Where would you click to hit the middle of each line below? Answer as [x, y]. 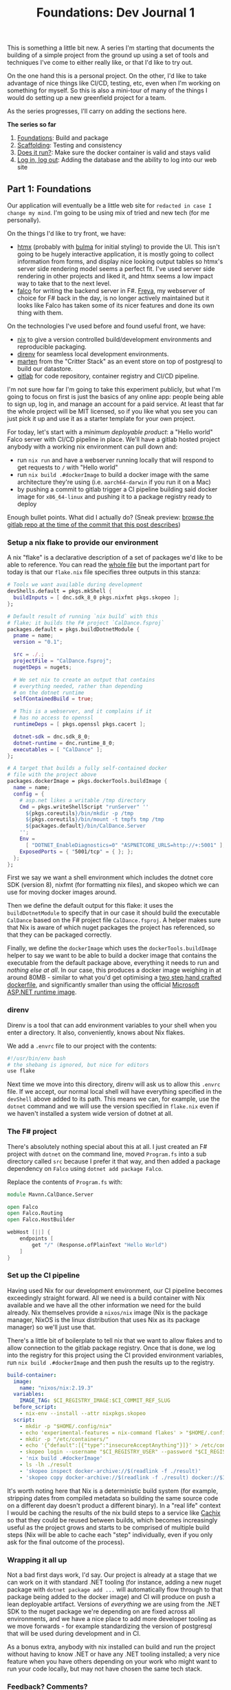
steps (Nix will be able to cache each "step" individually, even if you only [110, 1534]
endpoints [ [36, 1239]
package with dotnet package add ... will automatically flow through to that [115, 1589]
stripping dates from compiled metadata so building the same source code [113, 1498]
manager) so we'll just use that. [52, 1327]
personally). [24, 220]
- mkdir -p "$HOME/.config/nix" [66, 1426]
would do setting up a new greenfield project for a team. [87, 98]
